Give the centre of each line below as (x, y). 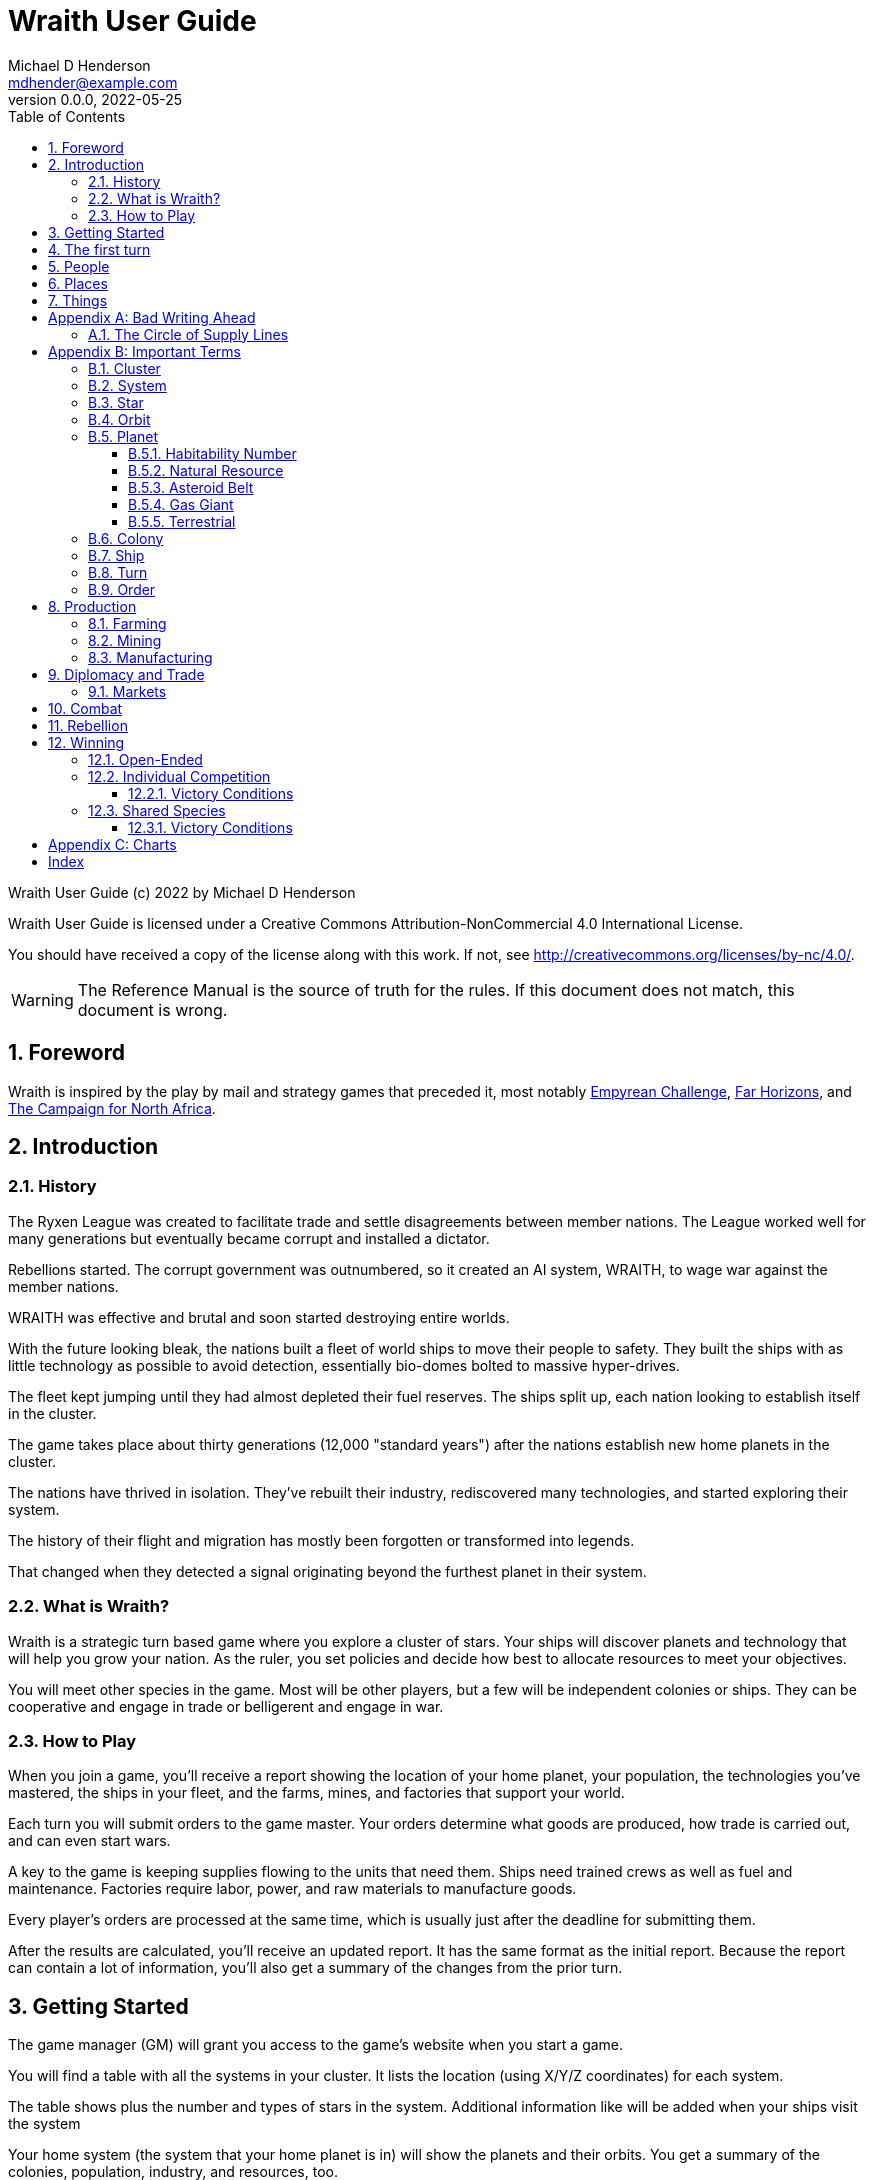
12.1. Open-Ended (145, 759)
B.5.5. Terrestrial (182, 521)
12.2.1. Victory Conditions (211, 793)
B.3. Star (116, 402)
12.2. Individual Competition (179, 776)
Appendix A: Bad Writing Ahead (152, 317)
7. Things (78, 300)
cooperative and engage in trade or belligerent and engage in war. (226, 1706)
